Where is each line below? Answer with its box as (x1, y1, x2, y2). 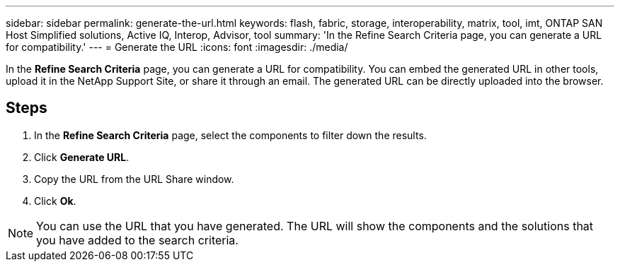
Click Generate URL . (34, 150, 130, 163)
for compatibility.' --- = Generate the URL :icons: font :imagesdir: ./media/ (6, 41, 348, 53)
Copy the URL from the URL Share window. (34, 172, 234, 185)
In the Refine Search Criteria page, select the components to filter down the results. (34, 129, 427, 141)
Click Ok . (34, 194, 76, 207)
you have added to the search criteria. (36, 232, 239, 247)
